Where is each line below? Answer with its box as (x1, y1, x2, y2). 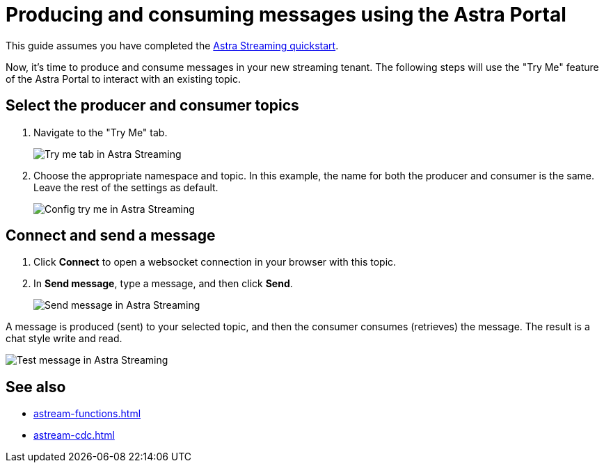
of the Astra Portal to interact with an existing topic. (6, 72, 241, 85)
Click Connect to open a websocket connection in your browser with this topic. (33, 256, 397, 268)
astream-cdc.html (33, 429, 115, 442)
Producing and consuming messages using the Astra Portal (6, 3, 566, 26)
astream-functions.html (33, 408, 141, 420)
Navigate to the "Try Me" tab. (33, 126, 168, 138)
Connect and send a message (6, 227, 216, 245)
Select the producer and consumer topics (6, 97, 299, 115)
